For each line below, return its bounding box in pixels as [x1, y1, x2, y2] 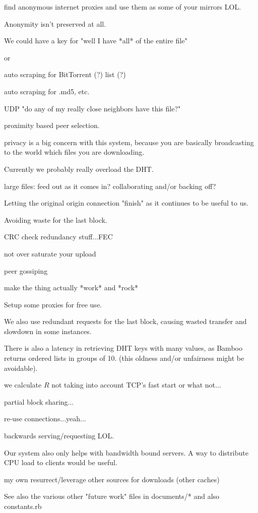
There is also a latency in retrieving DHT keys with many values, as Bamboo [4, 343, 242, 353]
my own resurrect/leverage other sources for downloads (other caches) [4, 474, 220, 484]
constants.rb [4, 501, 42, 511]
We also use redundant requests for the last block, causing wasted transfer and [4, 316, 247, 327]
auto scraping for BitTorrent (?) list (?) [4, 69, 126, 80]
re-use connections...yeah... [4, 413, 86, 424]
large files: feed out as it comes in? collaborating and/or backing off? [4, 180, 216, 191]
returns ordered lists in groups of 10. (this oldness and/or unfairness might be [4, 353, 244, 363]
